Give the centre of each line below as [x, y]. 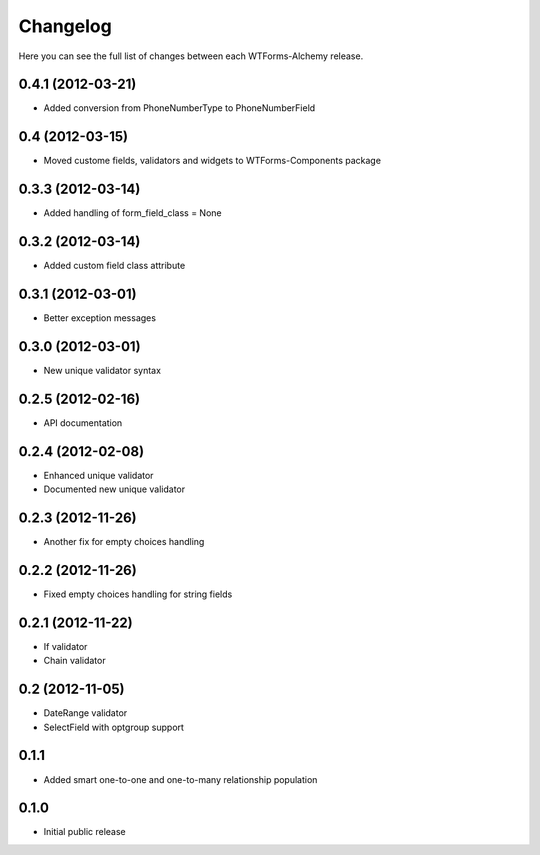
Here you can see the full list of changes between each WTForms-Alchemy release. [191, 56]
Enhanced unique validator [98, 475]
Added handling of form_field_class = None [132, 213]
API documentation [83, 422]
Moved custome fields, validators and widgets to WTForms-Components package [212, 161]
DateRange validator [85, 713]
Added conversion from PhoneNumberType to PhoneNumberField [179, 108]
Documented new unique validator [114, 489]
